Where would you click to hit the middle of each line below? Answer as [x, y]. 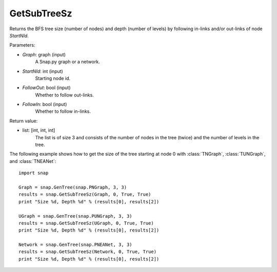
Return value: [24, 121]
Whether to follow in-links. [63, 111]
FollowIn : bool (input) [45, 104]
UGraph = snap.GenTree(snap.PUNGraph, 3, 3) [76, 216]
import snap [34, 173]
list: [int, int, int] [39, 130]
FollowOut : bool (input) [47, 88]
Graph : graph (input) [44, 54]
